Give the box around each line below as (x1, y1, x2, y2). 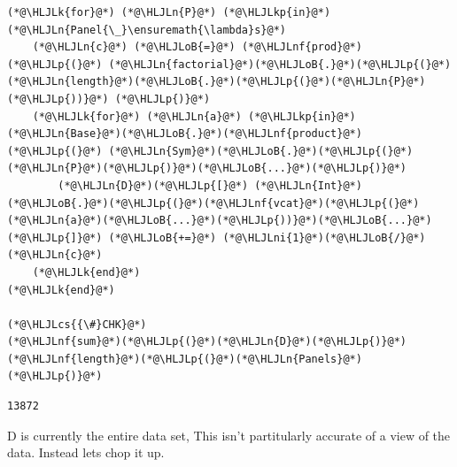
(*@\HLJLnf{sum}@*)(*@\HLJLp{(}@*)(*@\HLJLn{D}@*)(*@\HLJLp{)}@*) (7, 335, 407, 348)
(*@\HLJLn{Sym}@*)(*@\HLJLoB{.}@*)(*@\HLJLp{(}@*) (108, 144, 414, 157)
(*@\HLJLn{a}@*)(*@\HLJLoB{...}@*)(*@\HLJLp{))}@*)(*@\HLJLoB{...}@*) (7, 214, 432, 227)
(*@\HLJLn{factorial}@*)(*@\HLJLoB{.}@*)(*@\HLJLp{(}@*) (108, 57, 452, 71)
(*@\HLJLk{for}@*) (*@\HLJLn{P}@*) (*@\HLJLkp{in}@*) (7, 6, 331, 19)
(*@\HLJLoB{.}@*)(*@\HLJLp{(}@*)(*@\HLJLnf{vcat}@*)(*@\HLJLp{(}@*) (7, 196, 420, 210)
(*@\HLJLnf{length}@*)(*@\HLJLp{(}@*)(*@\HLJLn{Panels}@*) (7, 352, 362, 365)
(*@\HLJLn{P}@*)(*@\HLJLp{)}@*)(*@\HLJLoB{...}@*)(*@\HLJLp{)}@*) (7, 162, 407, 175)
